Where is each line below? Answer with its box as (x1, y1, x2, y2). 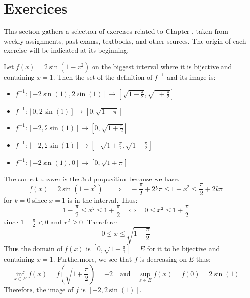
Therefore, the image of (4, 284, 74, 294)
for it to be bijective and (147, 243, 220, 253)
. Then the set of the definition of (53, 72, 153, 82)
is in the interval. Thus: (67, 195, 138, 205)
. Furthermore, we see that (53, 254, 132, 264)
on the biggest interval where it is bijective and (92, 61, 232, 71)
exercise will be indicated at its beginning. (4, 45, 129, 55)
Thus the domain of (4, 243, 62, 253)
